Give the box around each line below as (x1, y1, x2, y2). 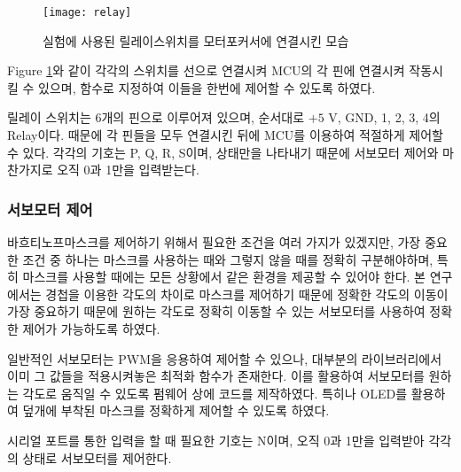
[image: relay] (43, 6, 132, 19)
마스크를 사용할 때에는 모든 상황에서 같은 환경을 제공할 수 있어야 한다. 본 (22, 267, 426, 286)
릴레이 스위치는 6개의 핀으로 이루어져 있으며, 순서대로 (7, 108, 305, 127)
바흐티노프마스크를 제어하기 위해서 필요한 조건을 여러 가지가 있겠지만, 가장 (7, 233, 421, 251)
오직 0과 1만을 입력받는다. (57, 160, 199, 179)
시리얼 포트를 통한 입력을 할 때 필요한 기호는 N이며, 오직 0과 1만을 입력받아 (7, 430, 425, 449)
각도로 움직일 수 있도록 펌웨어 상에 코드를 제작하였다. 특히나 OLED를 (22, 383, 408, 402)
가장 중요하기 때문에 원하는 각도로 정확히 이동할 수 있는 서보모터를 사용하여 (7, 302, 426, 321)
